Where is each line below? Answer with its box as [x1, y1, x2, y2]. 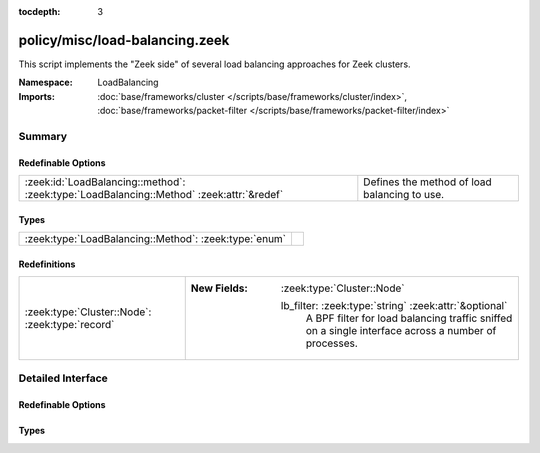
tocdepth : [18, 6, 61, 17]
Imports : [18, 90, 55, 102]
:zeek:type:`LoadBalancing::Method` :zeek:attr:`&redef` [24, 188, 284, 202]
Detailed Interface [18, 371, 109, 385]
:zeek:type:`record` [24, 318, 115, 332]
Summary [18, 129, 68, 143]
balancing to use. [363, 188, 445, 202]
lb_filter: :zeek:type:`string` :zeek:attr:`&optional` [280, 299, 508, 313]
